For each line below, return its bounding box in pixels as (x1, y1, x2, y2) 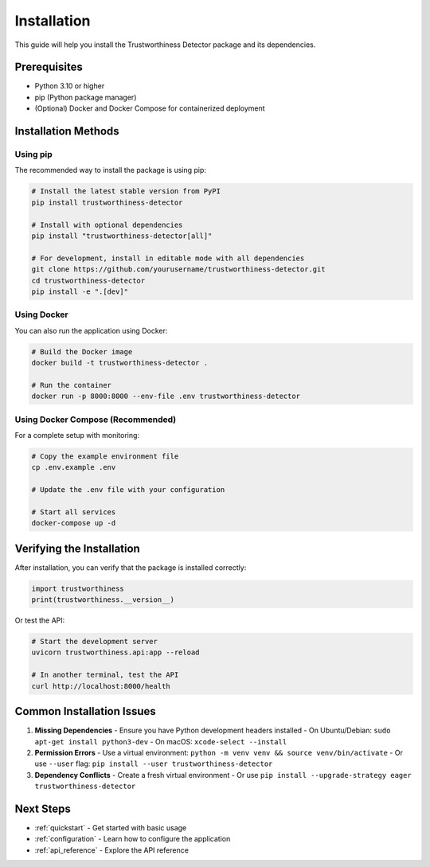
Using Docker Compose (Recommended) (14, 414, 177, 425)
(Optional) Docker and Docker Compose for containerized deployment (34, 103, 266, 113)
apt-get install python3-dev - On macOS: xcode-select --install (34, 736, 287, 746)
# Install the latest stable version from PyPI (31, 187, 221, 196)
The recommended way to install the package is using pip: (14, 166, 207, 175)
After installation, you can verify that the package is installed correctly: (14, 562, 247, 572)
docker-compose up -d (31, 518, 116, 528)
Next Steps (14, 802, 71, 815)
